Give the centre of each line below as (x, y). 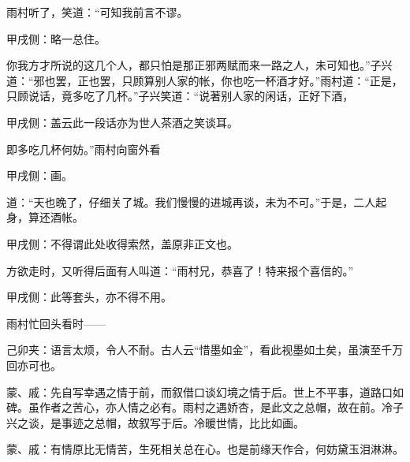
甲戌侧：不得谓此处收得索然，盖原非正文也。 (122, 243)
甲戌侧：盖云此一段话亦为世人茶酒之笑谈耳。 (122, 122)
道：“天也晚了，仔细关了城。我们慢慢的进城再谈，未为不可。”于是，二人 (191, 201)
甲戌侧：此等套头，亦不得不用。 (89, 297)
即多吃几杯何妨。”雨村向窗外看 (84, 149)
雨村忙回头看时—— (56, 323)
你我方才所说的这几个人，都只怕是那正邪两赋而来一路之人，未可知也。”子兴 (199, 65)
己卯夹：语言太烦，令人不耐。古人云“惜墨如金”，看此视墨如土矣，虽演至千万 (205, 350)
